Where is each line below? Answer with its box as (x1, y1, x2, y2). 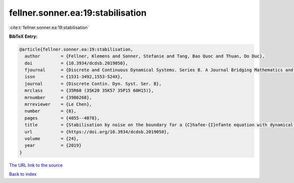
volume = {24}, (24, 136, 79, 141)
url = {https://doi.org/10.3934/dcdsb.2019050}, (24, 129, 170, 134)
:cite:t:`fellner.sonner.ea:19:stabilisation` (9, 25, 89, 30)
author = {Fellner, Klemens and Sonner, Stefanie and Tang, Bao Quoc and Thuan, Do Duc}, (24, 53, 265, 59)
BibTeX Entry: (9, 33, 38, 39)
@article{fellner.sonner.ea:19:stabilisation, (19, 47, 133, 52)
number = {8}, (24, 108, 77, 114)
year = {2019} (24, 143, 82, 148)
